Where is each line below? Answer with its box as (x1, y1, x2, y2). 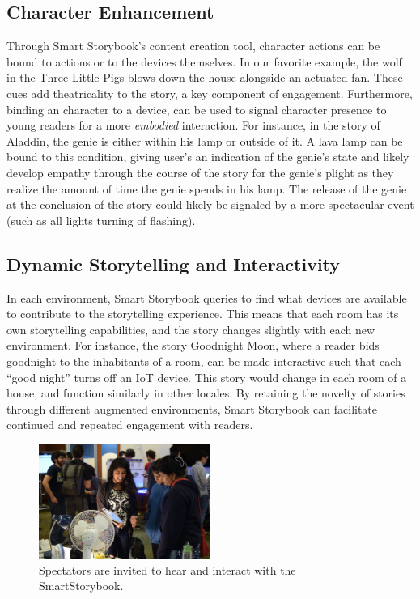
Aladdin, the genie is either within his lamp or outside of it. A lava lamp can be (6, 132, 403, 149)
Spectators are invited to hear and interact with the (39, 561, 296, 578)
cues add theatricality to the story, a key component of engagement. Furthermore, (6, 84, 413, 101)
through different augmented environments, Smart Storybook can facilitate (6, 400, 378, 417)
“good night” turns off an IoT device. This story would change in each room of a (6, 368, 407, 385)
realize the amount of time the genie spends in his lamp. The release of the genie (6, 180, 407, 197)
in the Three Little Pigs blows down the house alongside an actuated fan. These (6, 69, 403, 86)
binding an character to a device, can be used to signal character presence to (6, 100, 387, 117)
